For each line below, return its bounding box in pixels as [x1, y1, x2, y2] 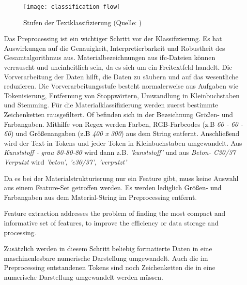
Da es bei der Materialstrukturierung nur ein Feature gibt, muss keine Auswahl [4, 173, 239, 183]
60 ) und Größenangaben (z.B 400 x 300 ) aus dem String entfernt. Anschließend [4, 128, 240, 138]
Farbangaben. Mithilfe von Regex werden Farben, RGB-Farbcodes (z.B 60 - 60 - [4, 119, 243, 129]
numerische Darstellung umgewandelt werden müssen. [4, 271, 163, 282]
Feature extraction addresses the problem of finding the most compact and [4, 208, 226, 218]
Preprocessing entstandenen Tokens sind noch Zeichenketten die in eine [4, 262, 216, 272]
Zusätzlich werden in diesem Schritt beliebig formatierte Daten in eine [4, 243, 212, 254]
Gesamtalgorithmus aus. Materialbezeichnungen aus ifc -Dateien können [4, 52, 216, 62]
